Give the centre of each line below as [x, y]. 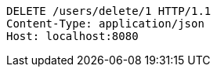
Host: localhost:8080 [72, 36]
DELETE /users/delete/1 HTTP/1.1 [109, 11]
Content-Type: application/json [105, 24]
